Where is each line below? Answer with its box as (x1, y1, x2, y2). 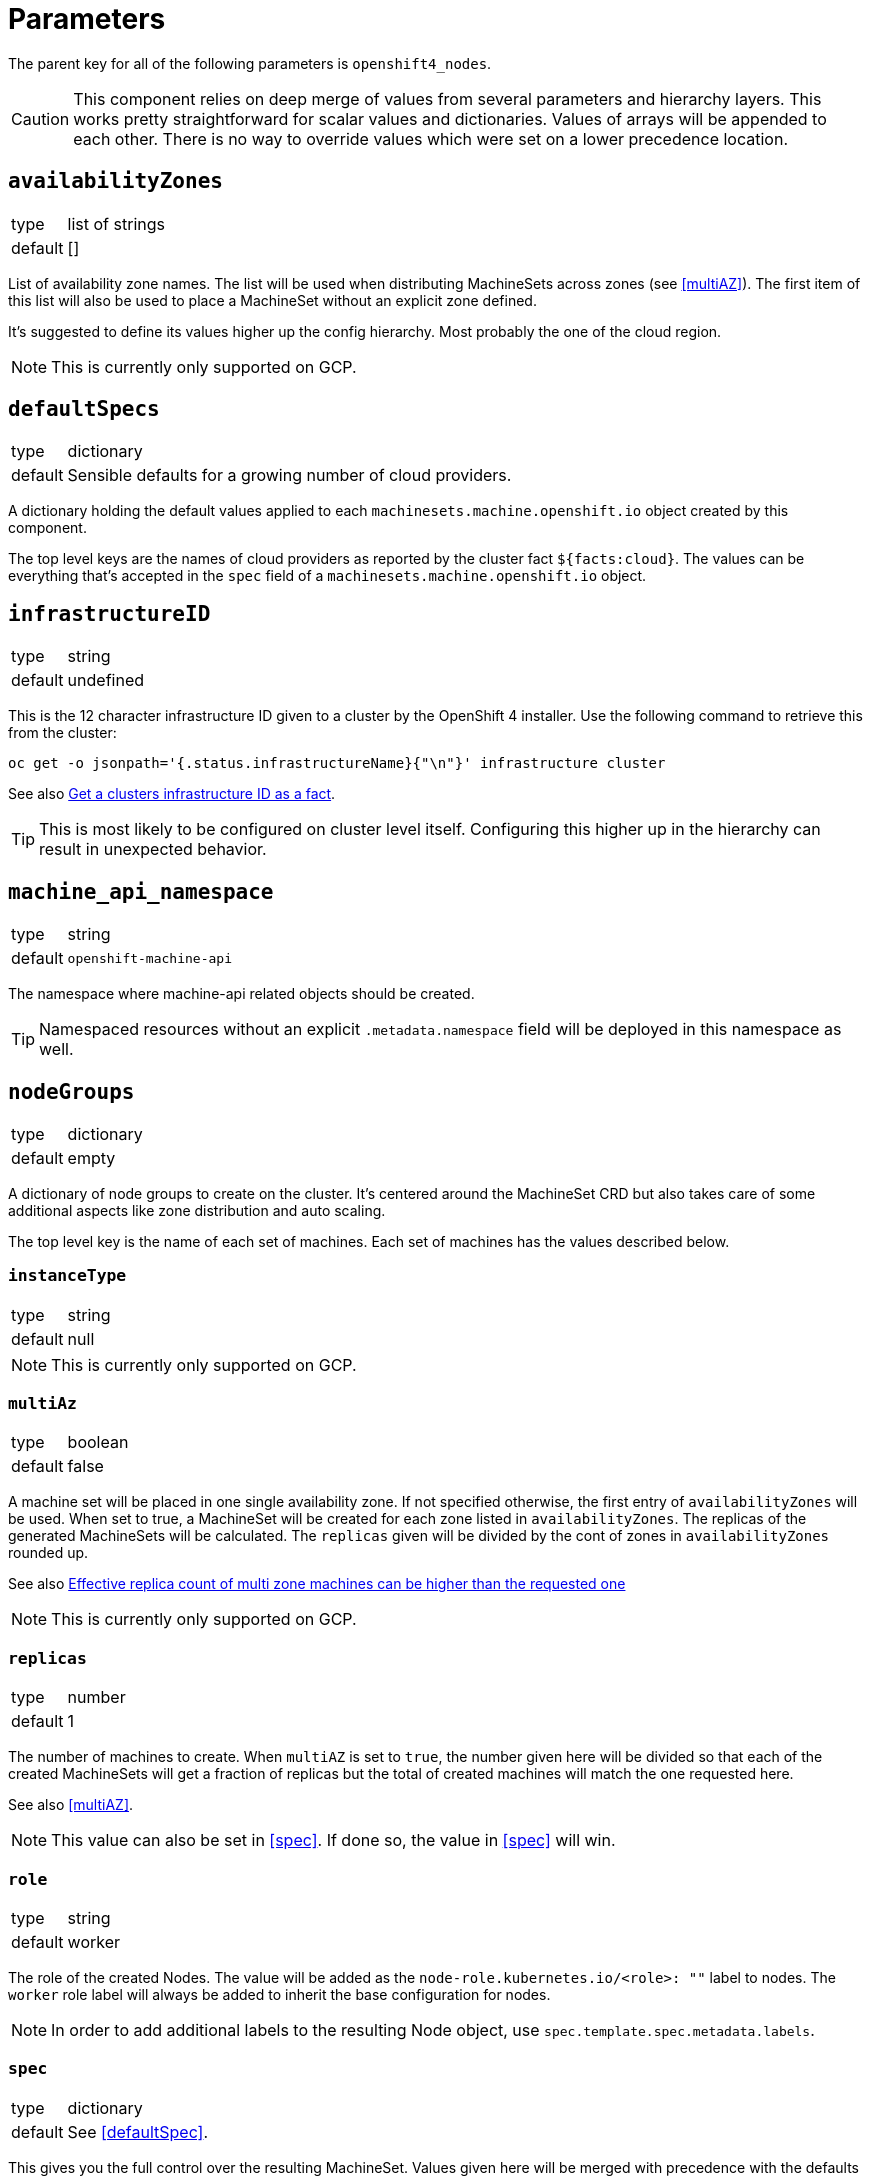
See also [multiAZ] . (8, 1796, 134, 1814)
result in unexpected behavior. (39, 839, 267, 860)
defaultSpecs (8, 397, 160, 422)
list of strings (67, 213, 165, 234)
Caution (11, 108, 70, 129)
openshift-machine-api (67, 950, 232, 966)
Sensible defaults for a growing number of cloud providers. (67, 465, 512, 486)
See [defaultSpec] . (67, 2121, 209, 2142)
